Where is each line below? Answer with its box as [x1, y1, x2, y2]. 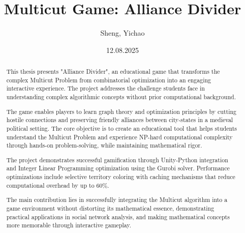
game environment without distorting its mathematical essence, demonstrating [6, 203, 215, 212]
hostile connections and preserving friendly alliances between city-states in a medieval [6, 115, 233, 124]
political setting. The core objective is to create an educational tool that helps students [6, 124, 237, 132]
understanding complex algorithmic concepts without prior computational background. [6, 93, 236, 101]
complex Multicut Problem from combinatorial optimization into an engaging [6, 75, 211, 84]
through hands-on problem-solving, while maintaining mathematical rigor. [6, 141, 202, 150]
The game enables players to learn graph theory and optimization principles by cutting [6, 107, 237, 115]
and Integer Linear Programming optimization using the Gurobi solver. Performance [6, 164, 230, 172]
